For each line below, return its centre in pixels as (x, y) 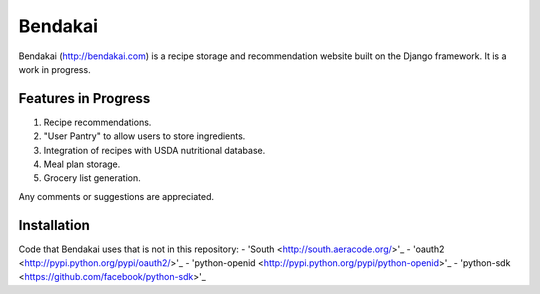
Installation (54, 225)
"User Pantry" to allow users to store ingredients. (144, 136)
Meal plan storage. (82, 164)
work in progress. (54, 69)
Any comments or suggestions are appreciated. (116, 196)
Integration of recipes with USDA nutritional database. (154, 150)
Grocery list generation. (92, 178)
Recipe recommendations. (97, 122)
